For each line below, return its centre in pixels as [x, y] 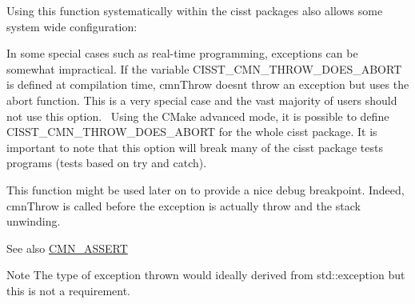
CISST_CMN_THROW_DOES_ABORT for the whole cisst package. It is [192, 132]
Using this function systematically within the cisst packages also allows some [195, 10]
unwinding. [34, 221]
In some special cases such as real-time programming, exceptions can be [182, 53]
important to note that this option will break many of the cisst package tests [195, 147]
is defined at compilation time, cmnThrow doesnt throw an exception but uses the [208, 84]
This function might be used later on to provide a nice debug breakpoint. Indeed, [206, 189]
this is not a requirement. [69, 290]
